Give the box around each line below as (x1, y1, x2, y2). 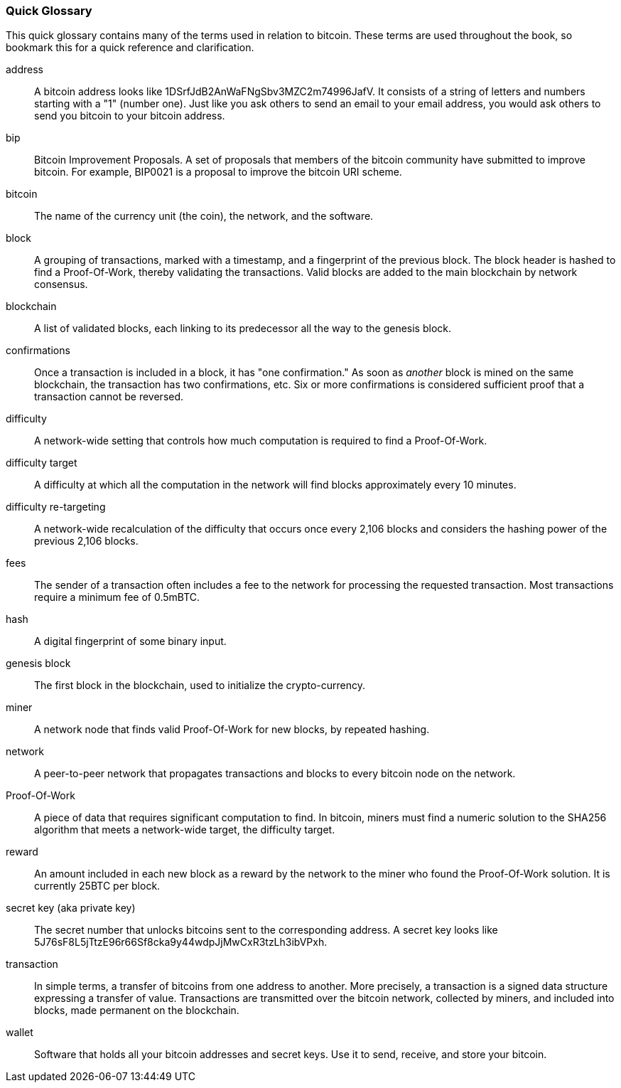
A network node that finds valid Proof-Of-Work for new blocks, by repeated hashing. (34, 723, 430, 736)
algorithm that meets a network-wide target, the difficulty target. (34, 823, 335, 836)
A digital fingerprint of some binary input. (34, 635, 227, 648)
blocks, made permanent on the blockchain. (34, 1004, 239, 1017)
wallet (6, 1026, 33, 1039)
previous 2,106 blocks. (34, 535, 139, 548)
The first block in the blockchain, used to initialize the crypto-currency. (34, 679, 366, 692)
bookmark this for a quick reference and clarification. (6, 41, 254, 54)
